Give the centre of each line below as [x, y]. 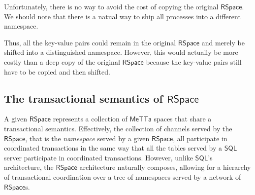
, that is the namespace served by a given [87, 138]
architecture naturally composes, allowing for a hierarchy [165, 167]
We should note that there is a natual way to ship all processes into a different [122, 16]
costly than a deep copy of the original [62, 61]
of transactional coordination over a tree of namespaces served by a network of [123, 176]
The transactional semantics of [83, 98]
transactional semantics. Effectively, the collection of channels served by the [118, 128]
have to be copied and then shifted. [57, 71]
